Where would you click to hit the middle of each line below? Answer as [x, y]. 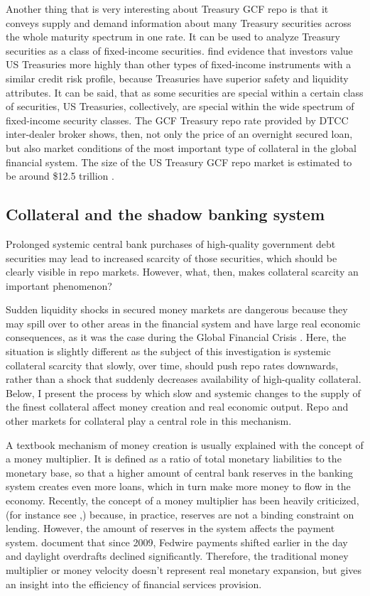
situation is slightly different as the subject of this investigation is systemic [168, 351]
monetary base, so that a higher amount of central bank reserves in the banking [179, 472]
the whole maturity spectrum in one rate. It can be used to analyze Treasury [173, 37]
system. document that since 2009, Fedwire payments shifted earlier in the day [177, 542]
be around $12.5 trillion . [60, 176]
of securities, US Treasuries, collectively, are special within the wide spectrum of [180, 106]
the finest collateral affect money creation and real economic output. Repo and [177, 407]
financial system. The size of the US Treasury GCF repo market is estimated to [179, 162]
